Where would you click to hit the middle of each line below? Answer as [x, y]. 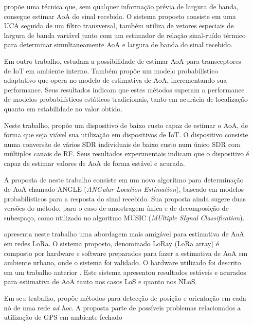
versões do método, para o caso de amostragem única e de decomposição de [117, 208]
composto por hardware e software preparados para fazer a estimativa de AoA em [126, 253]
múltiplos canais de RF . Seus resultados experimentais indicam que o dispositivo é [126, 153]
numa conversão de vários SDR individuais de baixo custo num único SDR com [122, 144]
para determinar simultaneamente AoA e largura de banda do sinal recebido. [118, 45]
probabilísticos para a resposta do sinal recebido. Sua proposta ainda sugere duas [125, 198]
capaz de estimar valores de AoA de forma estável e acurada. [95, 163]
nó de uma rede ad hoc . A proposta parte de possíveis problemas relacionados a [122, 307]
